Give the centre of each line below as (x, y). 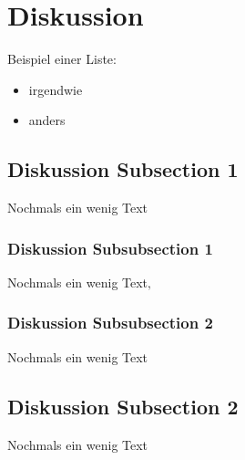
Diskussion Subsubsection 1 (110, 248)
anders (47, 120)
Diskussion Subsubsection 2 (110, 323)
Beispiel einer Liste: (62, 59)
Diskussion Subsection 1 (123, 169)
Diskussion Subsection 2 (123, 406)
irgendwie (56, 89)
